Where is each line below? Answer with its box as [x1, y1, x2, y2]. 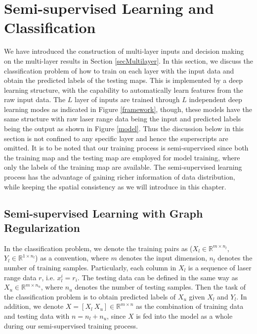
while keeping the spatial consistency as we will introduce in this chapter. [4, 181, 226, 191]
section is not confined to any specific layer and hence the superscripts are [4, 133, 228, 143]
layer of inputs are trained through [74, 94, 180, 105]
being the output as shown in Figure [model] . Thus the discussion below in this [4, 123, 244, 134]
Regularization [4, 220, 80, 235]
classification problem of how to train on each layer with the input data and [4, 65, 234, 75]
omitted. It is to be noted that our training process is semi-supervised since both [4, 143, 249, 153]
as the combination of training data [136, 301, 244, 311]
